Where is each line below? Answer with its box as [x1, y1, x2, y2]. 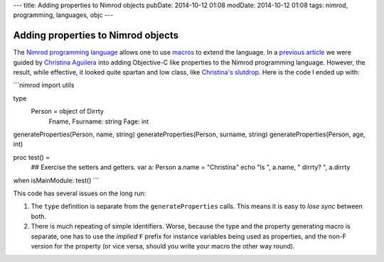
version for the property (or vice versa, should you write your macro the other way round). [31, 241, 295, 250]
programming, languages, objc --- [13, 11, 114, 19]
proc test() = [13, 153, 50, 161]
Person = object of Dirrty [31, 107, 105, 116]
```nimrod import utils [13, 81, 75, 89]
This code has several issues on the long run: [13, 189, 146, 197]
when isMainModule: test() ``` [13, 176, 100, 185]
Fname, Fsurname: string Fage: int [48, 117, 149, 126]
